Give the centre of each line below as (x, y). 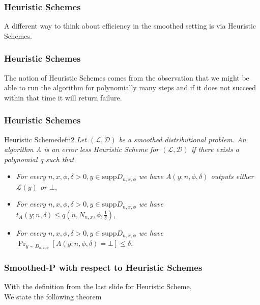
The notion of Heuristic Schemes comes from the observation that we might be (127, 77)
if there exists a (215, 149)
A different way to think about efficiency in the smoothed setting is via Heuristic (130, 26)
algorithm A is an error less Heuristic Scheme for (82, 149)
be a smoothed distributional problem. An (182, 139)
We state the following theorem (53, 297)
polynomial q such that (39, 159)
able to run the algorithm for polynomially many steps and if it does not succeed (130, 87)
